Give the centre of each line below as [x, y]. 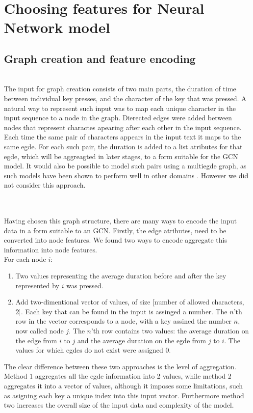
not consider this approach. [45, 185]
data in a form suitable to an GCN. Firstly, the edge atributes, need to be [115, 230]
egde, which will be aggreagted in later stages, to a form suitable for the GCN [121, 156]
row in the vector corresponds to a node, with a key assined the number [124, 321]
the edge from [36, 340]
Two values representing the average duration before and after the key [121, 276]
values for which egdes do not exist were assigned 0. [93, 350]
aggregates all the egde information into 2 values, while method [130, 376]
